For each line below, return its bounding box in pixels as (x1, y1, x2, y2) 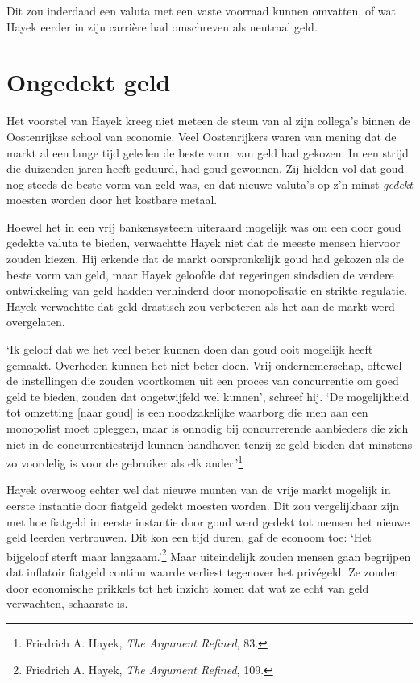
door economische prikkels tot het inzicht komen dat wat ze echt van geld (6, 579, 369, 596)
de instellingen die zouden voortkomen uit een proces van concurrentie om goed (6, 372, 399, 389)
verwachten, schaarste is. (6, 595, 128, 612)
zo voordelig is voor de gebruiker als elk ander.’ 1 (6, 452, 243, 471)
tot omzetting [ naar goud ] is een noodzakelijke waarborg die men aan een (6, 404, 368, 421)
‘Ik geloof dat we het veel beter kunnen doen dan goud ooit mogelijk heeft (6, 341, 373, 358)
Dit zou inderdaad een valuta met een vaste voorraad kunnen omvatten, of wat (6, 2, 396, 19)
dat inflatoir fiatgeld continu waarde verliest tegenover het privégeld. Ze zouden (6, 564, 399, 580)
